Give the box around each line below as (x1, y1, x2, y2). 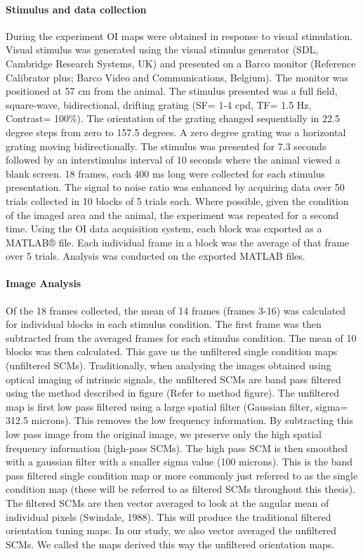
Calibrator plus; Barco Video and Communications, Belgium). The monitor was (6, 69, 349, 84)
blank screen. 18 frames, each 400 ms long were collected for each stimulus (6, 166, 326, 180)
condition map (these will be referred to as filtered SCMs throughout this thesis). (6, 482, 356, 496)
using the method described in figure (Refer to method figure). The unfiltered (6, 385, 340, 400)
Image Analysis (6, 276, 81, 291)
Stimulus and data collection (6, 1, 147, 16)
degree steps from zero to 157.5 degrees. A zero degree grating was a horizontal (6, 124, 346, 139)
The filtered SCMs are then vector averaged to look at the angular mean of (6, 496, 329, 510)
